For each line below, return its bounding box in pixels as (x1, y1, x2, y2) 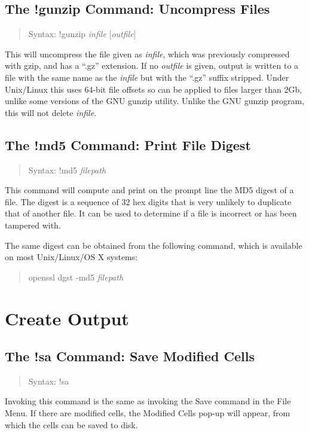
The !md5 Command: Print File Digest (5, 135, 251, 154)
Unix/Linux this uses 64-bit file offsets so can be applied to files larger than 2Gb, (5, 83, 302, 95)
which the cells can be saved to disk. (5, 418, 138, 431)
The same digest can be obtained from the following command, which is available (5, 239, 302, 251)
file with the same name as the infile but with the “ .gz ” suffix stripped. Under (5, 71, 289, 83)
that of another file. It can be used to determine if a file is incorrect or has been (5, 207, 297, 219)
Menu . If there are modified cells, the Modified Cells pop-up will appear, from (5, 407, 290, 419)
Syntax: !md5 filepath (28, 163, 106, 176)
